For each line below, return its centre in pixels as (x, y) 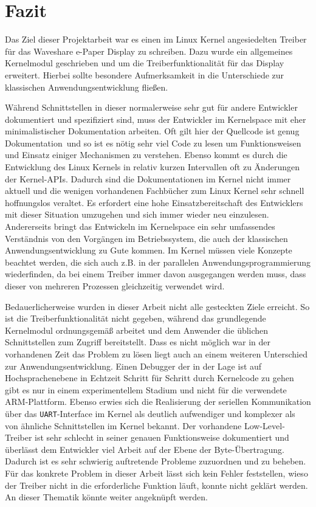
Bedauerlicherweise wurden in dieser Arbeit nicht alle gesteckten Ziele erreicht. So (157, 306)
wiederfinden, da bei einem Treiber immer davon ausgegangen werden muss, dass (156, 274)
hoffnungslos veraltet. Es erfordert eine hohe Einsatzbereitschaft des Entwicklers (154, 202)
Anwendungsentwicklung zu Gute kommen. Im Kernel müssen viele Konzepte (149, 250)
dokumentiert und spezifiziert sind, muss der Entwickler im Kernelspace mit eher (156, 119)
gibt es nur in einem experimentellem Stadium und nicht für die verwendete (146, 389)
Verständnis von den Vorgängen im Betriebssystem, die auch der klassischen (146, 238)
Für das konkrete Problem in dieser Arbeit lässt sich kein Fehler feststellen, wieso (156, 473)
